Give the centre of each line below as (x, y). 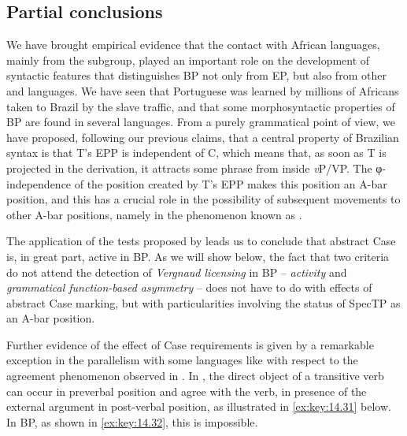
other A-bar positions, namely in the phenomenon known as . (154, 214)
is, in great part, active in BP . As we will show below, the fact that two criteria (198, 256)
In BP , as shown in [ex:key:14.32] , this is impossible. (132, 421)
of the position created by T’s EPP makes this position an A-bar (231, 183)
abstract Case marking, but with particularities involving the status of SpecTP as (203, 302)
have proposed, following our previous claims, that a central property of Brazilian (203, 137)
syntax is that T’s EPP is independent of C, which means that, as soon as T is (196, 153)
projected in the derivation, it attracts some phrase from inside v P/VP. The (189, 168)
